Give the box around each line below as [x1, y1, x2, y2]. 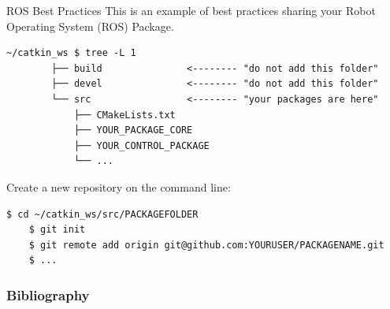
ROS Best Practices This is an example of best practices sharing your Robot [6, 2, 376, 18]
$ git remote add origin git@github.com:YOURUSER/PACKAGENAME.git [28, 239, 384, 251]
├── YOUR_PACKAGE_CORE [73, 125, 193, 136]
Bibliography [6, 285, 90, 304]
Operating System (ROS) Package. [6, 17, 174, 34]
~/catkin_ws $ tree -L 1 [6, 47, 136, 59]
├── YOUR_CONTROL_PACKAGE [73, 140, 210, 151]
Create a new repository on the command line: [6, 178, 231, 195]
